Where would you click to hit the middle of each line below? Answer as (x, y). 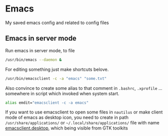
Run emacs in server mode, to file (40, 50)
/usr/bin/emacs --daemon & (33, 60)
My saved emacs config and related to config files (57, 23)
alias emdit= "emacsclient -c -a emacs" (47, 103)
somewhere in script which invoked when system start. (62, 93)
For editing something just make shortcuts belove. (57, 69)
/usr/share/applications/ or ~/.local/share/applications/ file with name (82, 123)
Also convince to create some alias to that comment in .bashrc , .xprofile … (84, 88)
